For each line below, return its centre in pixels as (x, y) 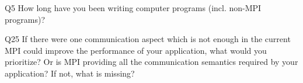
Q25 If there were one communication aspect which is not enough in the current (148, 39)
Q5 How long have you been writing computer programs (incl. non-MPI (133, 8)
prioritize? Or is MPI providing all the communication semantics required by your (151, 62)
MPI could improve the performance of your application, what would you (136, 50)
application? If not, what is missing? (70, 73)
